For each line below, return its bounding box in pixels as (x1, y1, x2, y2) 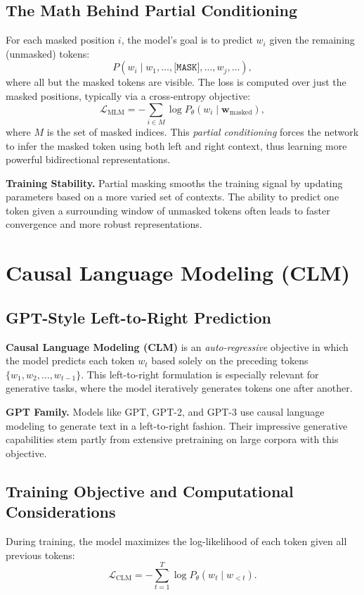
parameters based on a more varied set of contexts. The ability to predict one (6, 189, 339, 204)
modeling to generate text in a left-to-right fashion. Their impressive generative (6, 418, 348, 433)
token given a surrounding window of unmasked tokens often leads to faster (6, 203, 330, 217)
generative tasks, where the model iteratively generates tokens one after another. (6, 380, 353, 395)
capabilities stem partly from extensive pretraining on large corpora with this (6, 432, 339, 447)
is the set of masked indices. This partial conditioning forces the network (46, 124, 359, 139)
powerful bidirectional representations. (6, 152, 171, 167)
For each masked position (6, 32, 115, 47)
